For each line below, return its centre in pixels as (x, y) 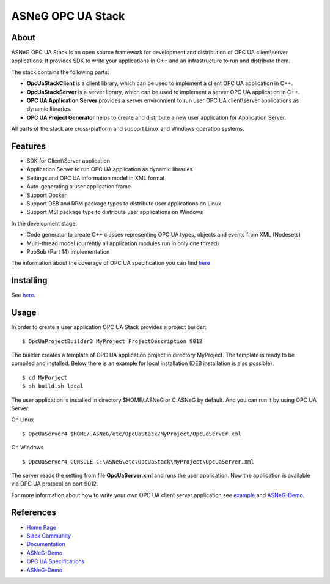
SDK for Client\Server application (68, 161)
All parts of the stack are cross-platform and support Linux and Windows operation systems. (128, 129)
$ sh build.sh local (53, 386)
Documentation (46, 544)
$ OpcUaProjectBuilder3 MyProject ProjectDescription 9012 (112, 341)
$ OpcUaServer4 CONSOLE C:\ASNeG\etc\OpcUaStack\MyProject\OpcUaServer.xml (138, 461)
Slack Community (49, 536)
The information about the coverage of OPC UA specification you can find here (111, 263)
